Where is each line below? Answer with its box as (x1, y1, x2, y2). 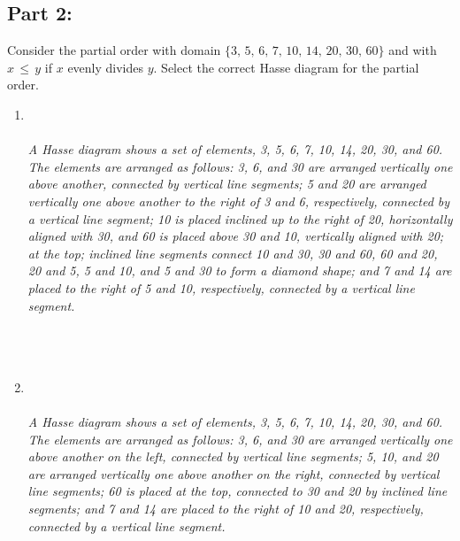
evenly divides (67, 58, 144, 76)
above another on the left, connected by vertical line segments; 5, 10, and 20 (27, 447, 439, 466)
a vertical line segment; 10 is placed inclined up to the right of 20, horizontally (27, 209, 453, 228)
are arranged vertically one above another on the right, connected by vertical (27, 464, 440, 483)
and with (388, 41, 437, 59)
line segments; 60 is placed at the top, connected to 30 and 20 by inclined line (27, 482, 448, 500)
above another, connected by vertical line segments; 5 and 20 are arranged (27, 174, 426, 193)
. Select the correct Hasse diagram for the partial (153, 58, 419, 76)
